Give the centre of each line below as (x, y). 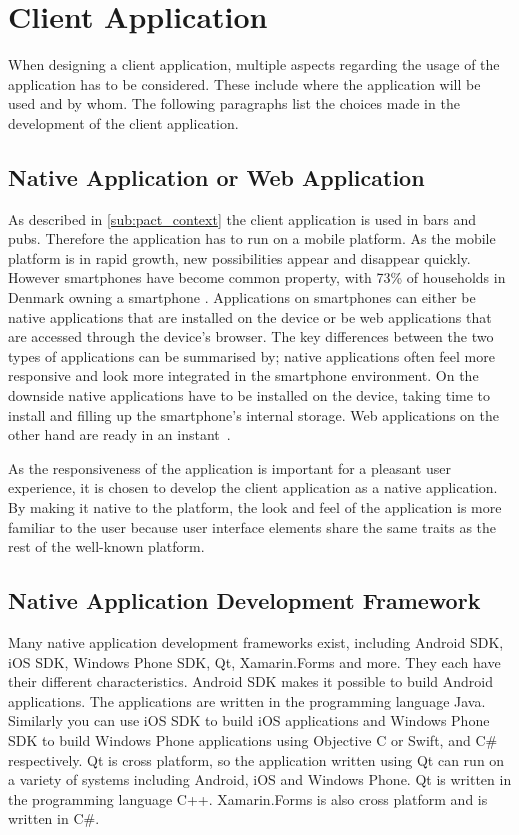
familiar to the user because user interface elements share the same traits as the (252, 526)
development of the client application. (123, 122)
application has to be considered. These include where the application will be (244, 83)
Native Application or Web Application (216, 176)
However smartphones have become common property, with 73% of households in (257, 277)
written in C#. (54, 818)
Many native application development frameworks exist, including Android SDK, (256, 642)
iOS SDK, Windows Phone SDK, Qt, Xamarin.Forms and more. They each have (254, 661)
